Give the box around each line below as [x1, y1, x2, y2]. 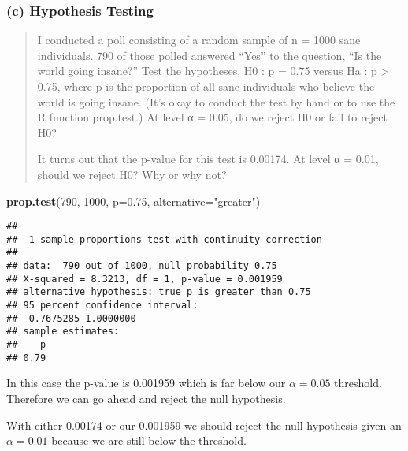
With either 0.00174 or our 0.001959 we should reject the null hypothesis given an [6, 416, 402, 433]
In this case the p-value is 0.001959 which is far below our [6, 375, 286, 391]
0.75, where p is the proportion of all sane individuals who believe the [37, 78, 375, 94]
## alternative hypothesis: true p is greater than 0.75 [6, 286, 311, 298]
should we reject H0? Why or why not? [37, 166, 227, 182]
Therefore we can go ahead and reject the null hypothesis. [6, 389, 286, 406]
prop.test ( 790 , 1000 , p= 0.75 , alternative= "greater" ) [6, 192, 261, 209]
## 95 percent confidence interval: [6, 300, 198, 311]
